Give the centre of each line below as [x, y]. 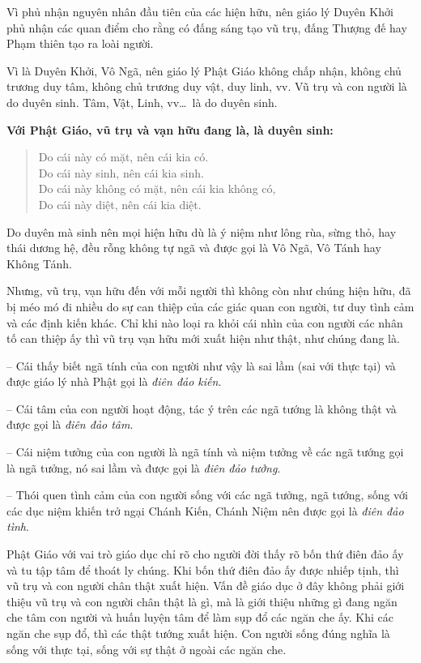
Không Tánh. [39, 263]
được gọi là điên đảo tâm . [70, 424]
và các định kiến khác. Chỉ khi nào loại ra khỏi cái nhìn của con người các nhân [205, 322]
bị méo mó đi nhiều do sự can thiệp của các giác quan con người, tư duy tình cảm [210, 306]
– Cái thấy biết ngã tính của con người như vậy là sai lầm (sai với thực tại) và [201, 365]
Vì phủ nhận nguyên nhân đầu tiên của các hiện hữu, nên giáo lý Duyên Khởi [200, 11]
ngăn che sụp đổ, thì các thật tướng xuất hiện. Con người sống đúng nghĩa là [198, 633]
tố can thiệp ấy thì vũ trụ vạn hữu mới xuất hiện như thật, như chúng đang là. [203, 338]
